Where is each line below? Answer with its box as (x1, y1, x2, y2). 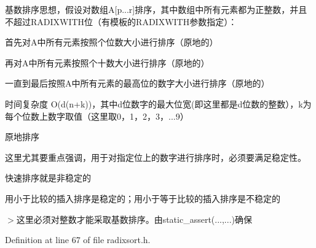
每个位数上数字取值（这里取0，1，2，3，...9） (5, 109, 189, 122)
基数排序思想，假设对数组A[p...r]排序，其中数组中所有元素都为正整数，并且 (5, 3, 307, 15)
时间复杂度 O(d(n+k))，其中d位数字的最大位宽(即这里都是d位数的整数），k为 (5, 97, 312, 110)
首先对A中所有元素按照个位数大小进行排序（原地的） (5, 36, 218, 48)
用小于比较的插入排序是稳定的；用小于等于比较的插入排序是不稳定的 (5, 192, 280, 204)
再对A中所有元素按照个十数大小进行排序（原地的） (5, 56, 210, 69)
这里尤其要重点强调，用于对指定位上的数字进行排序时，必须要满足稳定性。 (5, 150, 306, 163)
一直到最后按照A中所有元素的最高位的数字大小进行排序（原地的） (5, 77, 270, 90)
